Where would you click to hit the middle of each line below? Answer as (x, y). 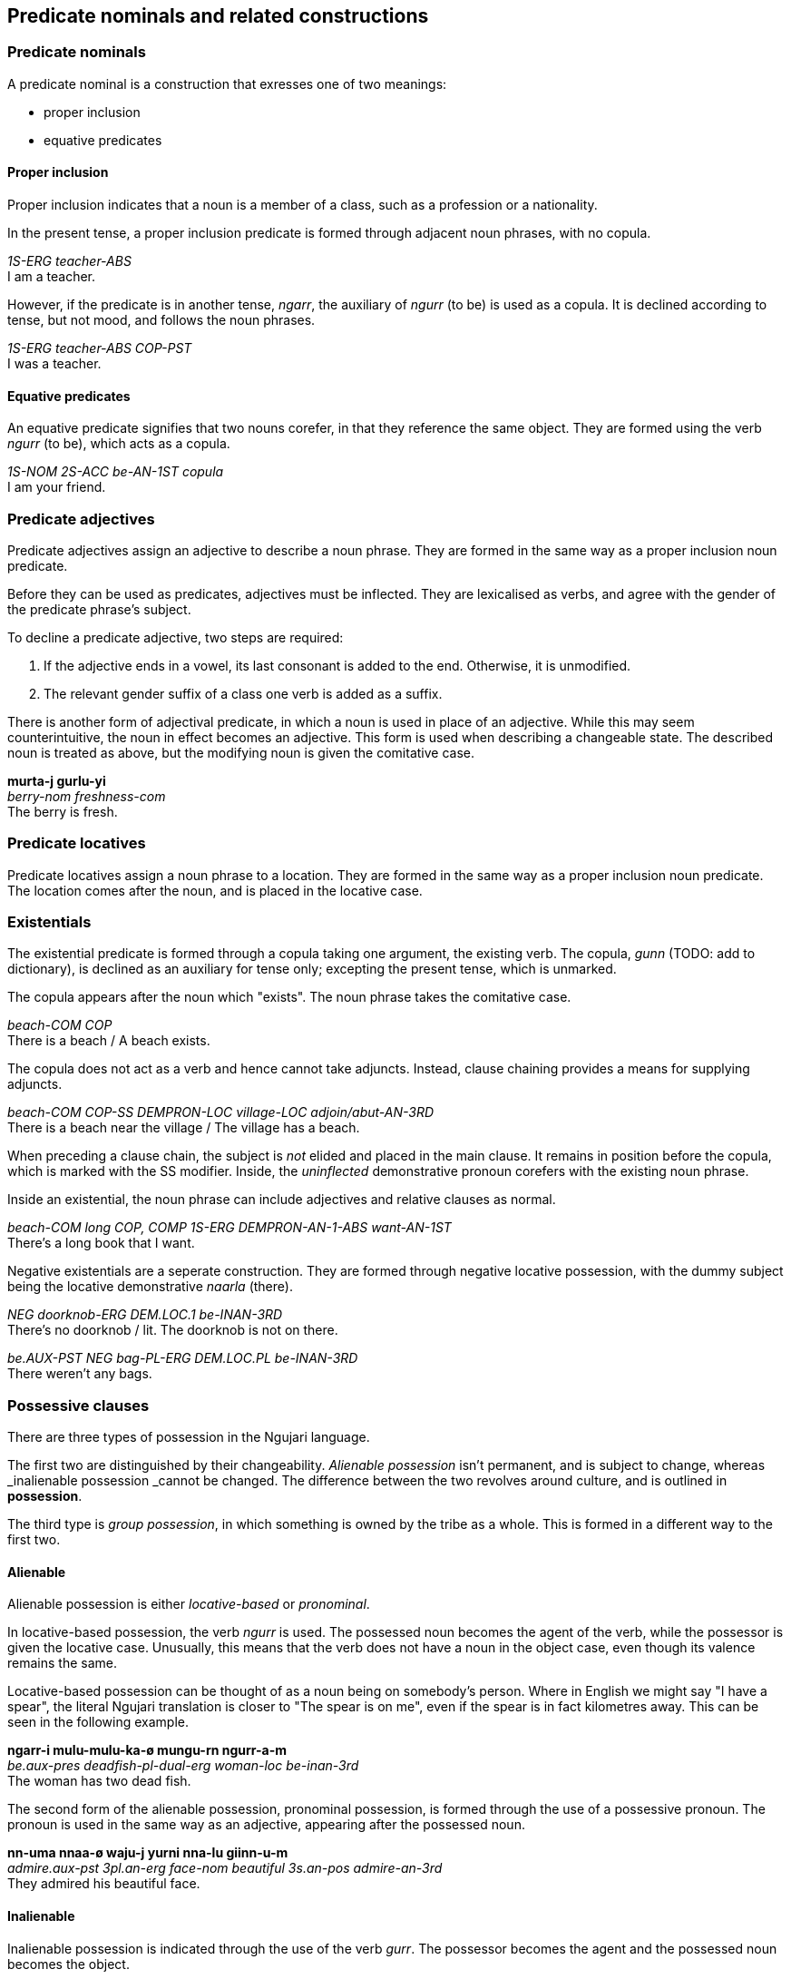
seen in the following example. (98, 1722)
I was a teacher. (54, 364)
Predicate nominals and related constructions (218, 16)
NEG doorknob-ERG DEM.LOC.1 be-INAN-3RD (145, 1315)
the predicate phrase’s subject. (99, 609)
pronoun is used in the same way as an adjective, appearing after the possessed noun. (266, 1825)
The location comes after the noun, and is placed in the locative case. (215, 890)
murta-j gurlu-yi (57, 780)
